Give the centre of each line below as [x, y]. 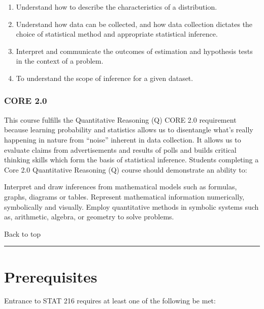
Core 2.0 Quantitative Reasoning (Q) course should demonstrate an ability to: [126, 169]
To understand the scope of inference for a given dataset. [105, 78]
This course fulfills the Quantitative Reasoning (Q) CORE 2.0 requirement [120, 119]
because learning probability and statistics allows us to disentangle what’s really [129, 130]
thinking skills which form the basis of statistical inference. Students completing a [131, 160]
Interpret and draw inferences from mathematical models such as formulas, [121, 187]
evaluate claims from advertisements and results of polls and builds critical [120, 149]
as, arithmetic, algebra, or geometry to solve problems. [89, 217]
